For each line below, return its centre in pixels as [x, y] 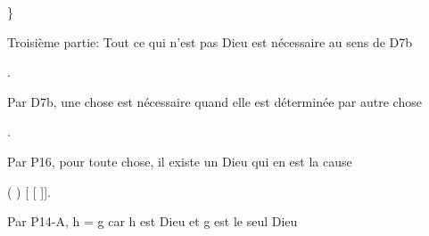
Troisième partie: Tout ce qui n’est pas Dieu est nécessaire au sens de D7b [210, 41]
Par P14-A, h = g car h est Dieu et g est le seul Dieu [153, 221]
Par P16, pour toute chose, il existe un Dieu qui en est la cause [180, 161]
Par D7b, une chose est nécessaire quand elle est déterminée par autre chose [214, 101]
